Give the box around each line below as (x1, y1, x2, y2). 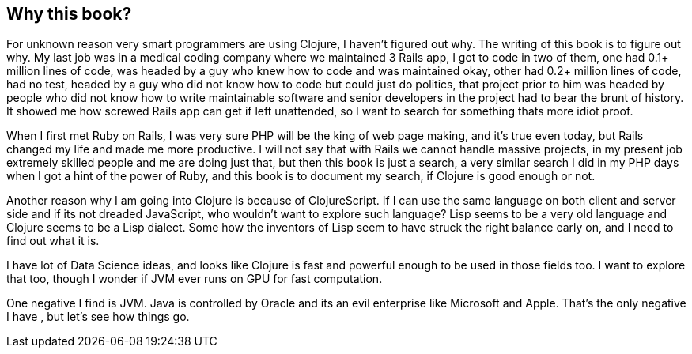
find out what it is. (6, 234, 100, 248)
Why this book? (6, 4, 132, 24)
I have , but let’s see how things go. (6, 310, 190, 324)
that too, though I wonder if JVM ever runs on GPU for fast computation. (6, 272, 383, 286)
